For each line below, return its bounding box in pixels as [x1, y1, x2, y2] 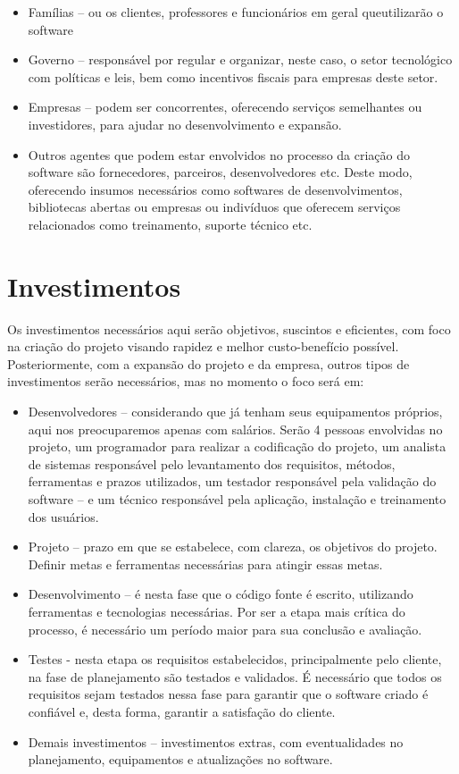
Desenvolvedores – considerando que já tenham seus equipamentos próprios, [28, 402, 443, 421]
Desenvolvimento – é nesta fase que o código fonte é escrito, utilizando [28, 585, 413, 603]
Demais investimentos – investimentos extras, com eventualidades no [28, 732, 404, 751]
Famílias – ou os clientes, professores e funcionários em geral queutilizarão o [28, 3, 444, 21]
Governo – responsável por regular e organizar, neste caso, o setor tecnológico [28, 50, 453, 69]
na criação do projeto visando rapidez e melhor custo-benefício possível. [7, 337, 399, 356]
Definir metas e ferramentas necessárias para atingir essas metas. [28, 554, 383, 573]
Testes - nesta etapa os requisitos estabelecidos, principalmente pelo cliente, [28, 650, 442, 669]
